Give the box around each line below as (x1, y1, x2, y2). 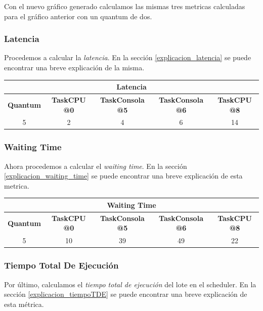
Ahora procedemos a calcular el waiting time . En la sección (4, 160, 187, 171)
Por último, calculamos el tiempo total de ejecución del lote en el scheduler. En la (4, 279, 256, 289)
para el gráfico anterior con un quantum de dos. (4, 11, 152, 21)
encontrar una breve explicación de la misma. (4, 62, 145, 72)
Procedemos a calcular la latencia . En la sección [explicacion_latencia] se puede (4, 52, 251, 63)
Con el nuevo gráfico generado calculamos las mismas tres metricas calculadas (4, 1, 245, 11)
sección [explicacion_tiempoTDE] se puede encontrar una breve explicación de (4, 289, 247, 299)
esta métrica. (4, 298, 44, 309)
